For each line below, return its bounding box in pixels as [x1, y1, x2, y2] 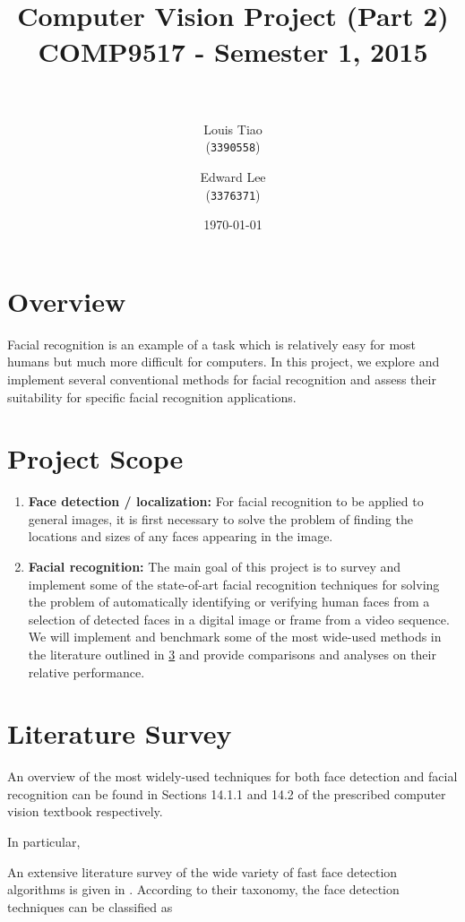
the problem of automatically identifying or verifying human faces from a [28, 592, 430, 611]
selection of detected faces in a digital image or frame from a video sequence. [28, 609, 450, 628]
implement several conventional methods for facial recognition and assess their [7, 369, 436, 388]
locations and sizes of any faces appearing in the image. [28, 527, 333, 546]
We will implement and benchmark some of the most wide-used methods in [28, 627, 442, 646]
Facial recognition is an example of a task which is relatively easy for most [7, 334, 417, 353]
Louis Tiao [203, 119, 263, 138]
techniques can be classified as [7, 897, 173, 916]
